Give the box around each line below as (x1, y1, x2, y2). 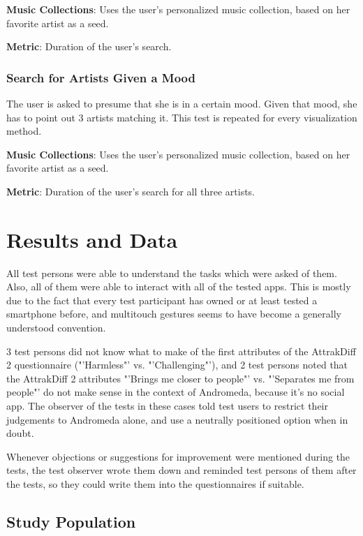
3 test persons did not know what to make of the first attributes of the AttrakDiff (6, 343, 356, 358)
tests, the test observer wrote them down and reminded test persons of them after (6, 463, 357, 477)
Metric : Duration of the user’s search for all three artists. (6, 184, 255, 198)
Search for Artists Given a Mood (6, 68, 195, 86)
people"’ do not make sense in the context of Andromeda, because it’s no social (6, 385, 345, 399)
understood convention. (6, 320, 106, 335)
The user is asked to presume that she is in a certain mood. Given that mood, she (6, 96, 357, 110)
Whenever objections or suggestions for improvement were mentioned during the (6, 449, 350, 463)
